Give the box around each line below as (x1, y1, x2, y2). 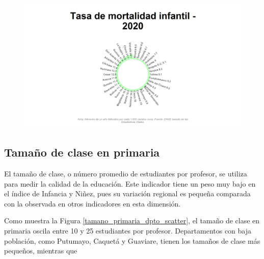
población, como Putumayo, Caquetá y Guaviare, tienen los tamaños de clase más (4, 235, 260, 246)
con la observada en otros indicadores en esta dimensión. (4, 198, 181, 209)
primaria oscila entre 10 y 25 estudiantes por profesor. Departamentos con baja (4, 225, 252, 236)
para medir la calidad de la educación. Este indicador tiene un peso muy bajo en (4, 178, 256, 189)
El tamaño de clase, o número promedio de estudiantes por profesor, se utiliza (4, 168, 247, 179)
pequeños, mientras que (4, 245, 77, 256)
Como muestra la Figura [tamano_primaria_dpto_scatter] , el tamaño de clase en (4, 215, 260, 226)
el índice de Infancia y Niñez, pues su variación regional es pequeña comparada (4, 188, 251, 199)
